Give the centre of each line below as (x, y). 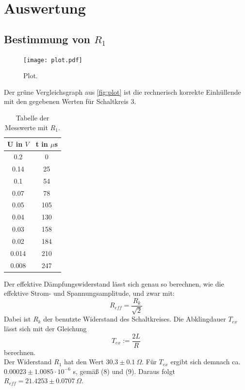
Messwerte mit (26, 127)
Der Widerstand (28, 362)
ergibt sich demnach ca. (205, 362)
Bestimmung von (47, 39)
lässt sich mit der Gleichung (45, 328)
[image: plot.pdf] (53, 60)
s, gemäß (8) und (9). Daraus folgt (124, 371)
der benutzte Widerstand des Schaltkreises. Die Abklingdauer (135, 319)
